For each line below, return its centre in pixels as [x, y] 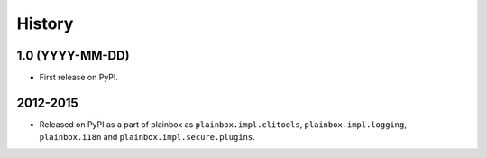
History [45, 23]
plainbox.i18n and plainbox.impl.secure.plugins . [147, 137]
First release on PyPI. [79, 78]
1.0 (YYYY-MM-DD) [73, 56]
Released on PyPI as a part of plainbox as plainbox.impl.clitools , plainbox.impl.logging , [223, 124]
